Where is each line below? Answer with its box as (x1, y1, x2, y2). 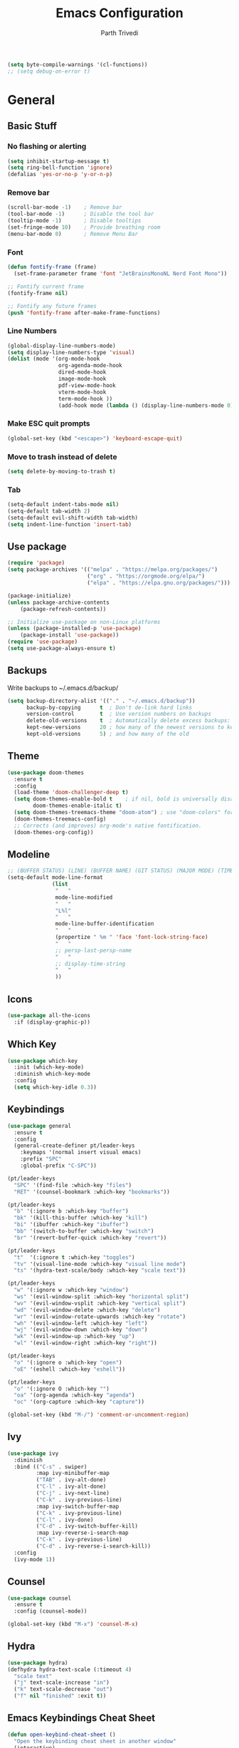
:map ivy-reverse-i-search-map (36, 1529, 129, 1537)
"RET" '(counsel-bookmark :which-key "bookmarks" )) (14, 1188, 171, 1196)
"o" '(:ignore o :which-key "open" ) (14, 1359, 122, 1366)
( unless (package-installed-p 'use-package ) (7, 625, 142, 632)
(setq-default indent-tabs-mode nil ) (7, 501, 119, 508)
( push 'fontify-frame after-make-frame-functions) (7, 309, 161, 317)
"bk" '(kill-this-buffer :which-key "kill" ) (14, 1214, 148, 1222)
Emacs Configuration (55, 5, 184, 21)
